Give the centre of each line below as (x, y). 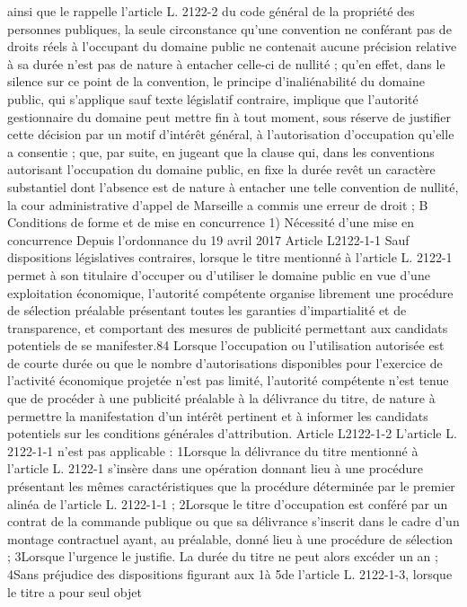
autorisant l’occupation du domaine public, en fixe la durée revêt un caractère (221, 169)
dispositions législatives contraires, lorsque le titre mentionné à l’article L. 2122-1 (230, 257)
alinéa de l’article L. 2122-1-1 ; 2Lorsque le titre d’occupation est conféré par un (228, 503)
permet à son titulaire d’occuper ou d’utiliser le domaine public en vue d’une (219, 274)
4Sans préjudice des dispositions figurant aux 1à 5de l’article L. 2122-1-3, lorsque (230, 574)
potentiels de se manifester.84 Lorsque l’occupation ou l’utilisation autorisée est (226, 345)
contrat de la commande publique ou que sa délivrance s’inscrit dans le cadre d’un (233, 521)
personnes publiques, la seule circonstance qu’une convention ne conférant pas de (229, 28)
